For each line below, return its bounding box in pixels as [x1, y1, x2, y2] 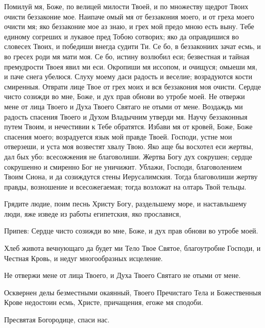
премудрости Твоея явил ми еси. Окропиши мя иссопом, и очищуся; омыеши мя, [4, 61, 257, 72]
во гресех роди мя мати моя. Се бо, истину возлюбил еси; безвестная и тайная [4, 51, 250, 61]
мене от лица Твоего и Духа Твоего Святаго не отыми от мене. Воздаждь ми [4, 101, 243, 111]
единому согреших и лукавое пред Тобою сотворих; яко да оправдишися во [4, 31, 239, 41]
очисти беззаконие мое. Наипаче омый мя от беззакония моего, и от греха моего [4, 11, 254, 21]
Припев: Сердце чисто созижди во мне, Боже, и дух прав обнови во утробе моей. [4, 225, 258, 236]
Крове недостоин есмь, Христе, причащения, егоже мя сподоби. [4, 297, 203, 308]
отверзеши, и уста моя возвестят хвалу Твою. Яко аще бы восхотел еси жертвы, [4, 141, 253, 152]
